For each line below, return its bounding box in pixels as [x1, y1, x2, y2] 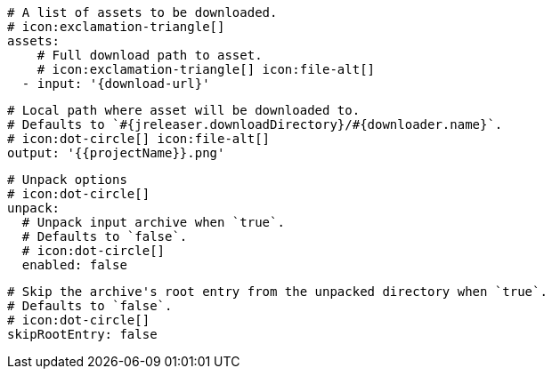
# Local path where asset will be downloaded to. [7, 103, 361, 117]
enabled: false [21, 258, 127, 272]
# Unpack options [7, 172, 127, 187]
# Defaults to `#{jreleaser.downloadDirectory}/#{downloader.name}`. [7, 117, 503, 132]
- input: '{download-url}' [21, 76, 210, 91]
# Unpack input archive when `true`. [21, 215, 285, 229]
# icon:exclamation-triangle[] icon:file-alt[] [37, 62, 376, 76]
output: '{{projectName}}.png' [7, 146, 225, 160]
